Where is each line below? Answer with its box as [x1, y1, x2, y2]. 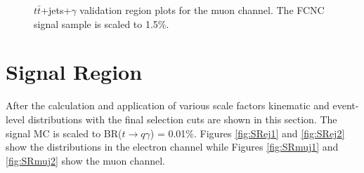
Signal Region [6, 57, 143, 86]
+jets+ [41, 3, 72, 17]
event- [332, 98, 359, 113]
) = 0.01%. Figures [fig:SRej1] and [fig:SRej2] [150, 125, 345, 140]
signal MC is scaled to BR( [6, 125, 122, 140]
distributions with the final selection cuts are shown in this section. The [27, 111, 337, 126]
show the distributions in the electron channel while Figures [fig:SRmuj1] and [6, 139, 339, 154]
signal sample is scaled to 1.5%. [34, 16, 169, 31]
